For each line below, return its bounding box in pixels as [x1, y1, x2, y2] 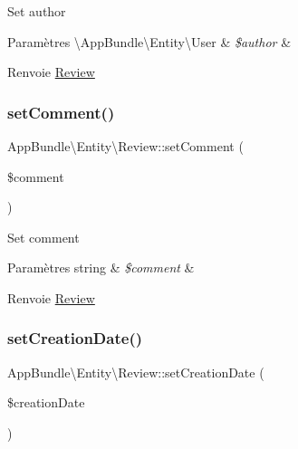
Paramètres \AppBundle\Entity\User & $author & [7, 32, 292, 51]
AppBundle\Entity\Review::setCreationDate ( [7, 362, 264, 381]
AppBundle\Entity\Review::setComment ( [7, 137, 244, 155]
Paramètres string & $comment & [7, 258, 195, 277]
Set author [7, 2, 66, 20]
